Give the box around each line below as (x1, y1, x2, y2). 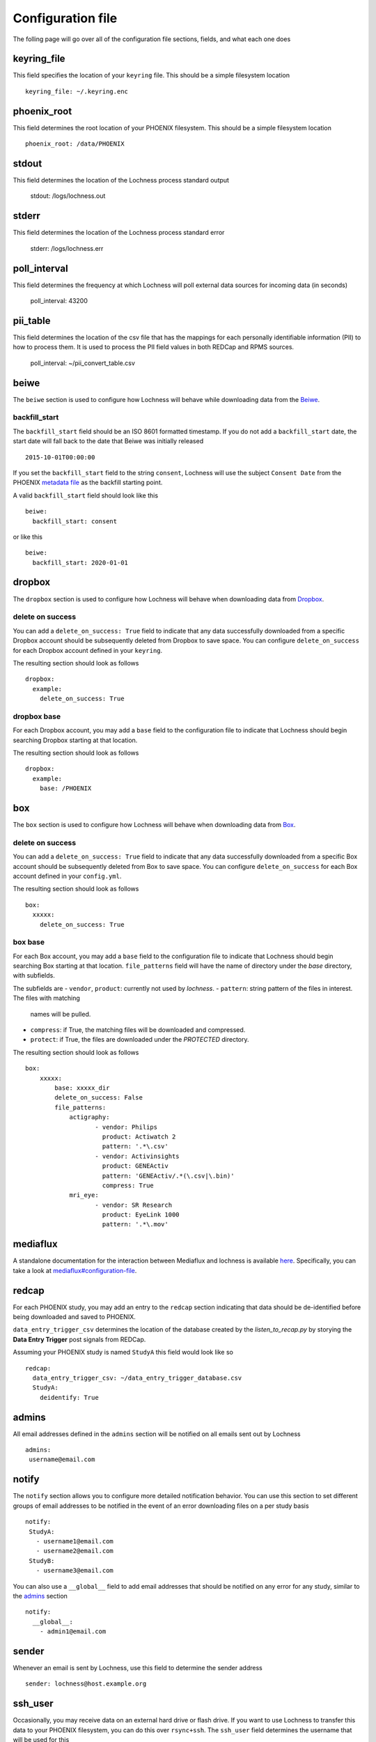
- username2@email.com (36, 1547, 114, 1555)
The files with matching (13, 994, 80, 1003)
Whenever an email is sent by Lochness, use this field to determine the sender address (13, 1663, 263, 1672)
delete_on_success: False (54, 1094, 143, 1102)
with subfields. (13, 971, 56, 980)
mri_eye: (69, 1192, 99, 1199)
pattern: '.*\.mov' (102, 1220, 169, 1228)
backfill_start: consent (32, 517, 118, 525)
